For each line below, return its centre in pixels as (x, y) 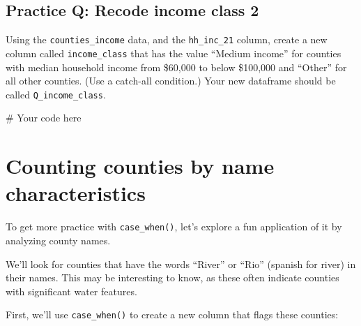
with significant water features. (71, 291)
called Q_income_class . (56, 94)
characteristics (76, 193)
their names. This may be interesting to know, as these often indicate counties (172, 277)
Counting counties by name (140, 166)
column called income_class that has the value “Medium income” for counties (174, 53)
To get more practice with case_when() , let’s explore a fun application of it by (174, 227)
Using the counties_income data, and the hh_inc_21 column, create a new (167, 39)
